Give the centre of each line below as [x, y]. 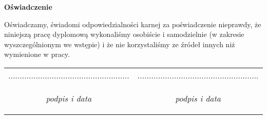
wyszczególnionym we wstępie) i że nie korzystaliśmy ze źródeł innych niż [120, 44]
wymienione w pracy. [37, 54]
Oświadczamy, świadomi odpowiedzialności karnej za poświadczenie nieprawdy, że [133, 24]
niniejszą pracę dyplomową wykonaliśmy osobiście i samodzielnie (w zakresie [124, 34]
